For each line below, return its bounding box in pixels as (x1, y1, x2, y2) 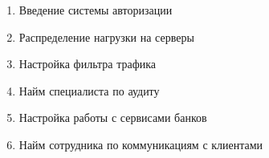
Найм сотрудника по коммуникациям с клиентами (18, 136, 263, 152)
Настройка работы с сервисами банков (18, 109, 207, 126)
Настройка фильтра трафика (18, 55, 157, 72)
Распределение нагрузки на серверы (18, 28, 194, 45)
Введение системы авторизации (18, 2, 173, 18)
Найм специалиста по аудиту (18, 82, 160, 99)
